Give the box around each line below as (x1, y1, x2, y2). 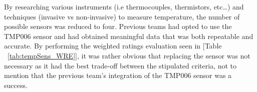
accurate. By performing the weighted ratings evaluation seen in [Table (4, 40, 222, 51)
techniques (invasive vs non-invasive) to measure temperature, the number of (4, 11, 240, 21)
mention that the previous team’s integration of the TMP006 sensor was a (4, 70, 232, 80)
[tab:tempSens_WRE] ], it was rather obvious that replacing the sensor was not (8, 50, 250, 60)
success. (4, 79, 28, 90)
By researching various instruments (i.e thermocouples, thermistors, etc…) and (4, 1, 244, 11)
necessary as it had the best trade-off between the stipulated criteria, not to (4, 60, 237, 70)
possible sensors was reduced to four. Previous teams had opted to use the (4, 21, 232, 31)
